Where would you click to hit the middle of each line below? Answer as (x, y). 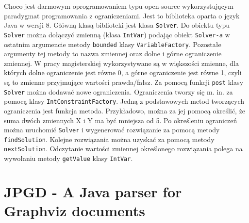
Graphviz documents (75, 211)
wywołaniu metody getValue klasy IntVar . (68, 158)
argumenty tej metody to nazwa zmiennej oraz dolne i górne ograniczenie (113, 54)
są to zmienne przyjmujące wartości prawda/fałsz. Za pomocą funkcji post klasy (124, 82)
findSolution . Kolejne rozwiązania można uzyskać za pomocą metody (109, 139)
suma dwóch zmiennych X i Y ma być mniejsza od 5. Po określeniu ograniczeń (121, 120)
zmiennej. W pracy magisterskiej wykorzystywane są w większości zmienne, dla (121, 63)
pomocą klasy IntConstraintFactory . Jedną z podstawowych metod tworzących (124, 101)
